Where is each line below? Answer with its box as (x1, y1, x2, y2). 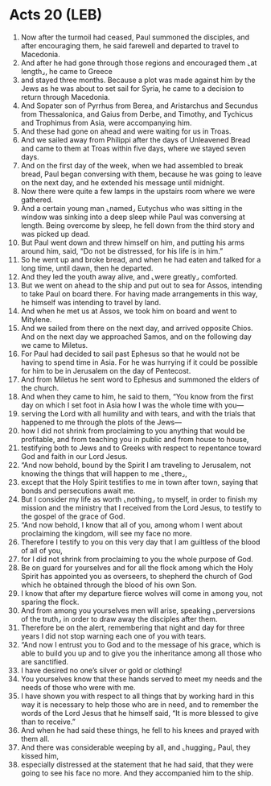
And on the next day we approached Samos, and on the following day (20, 332, 252, 341)
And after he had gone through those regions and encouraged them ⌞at (20, 58, 257, 68)
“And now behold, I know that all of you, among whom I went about (20, 519, 244, 529)
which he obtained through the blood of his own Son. (20, 580, 197, 589)
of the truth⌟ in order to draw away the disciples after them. (20, 614, 218, 623)
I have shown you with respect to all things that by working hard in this (20, 691, 255, 701)
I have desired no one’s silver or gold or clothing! (20, 665, 183, 675)
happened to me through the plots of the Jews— (20, 417, 183, 427)
